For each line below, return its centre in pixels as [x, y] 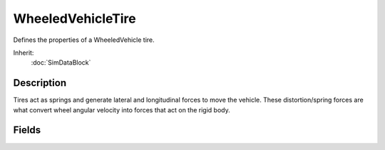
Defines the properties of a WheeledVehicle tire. [84, 40]
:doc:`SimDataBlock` [61, 63]
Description [40, 83]
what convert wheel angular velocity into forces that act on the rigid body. [122, 109]
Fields [27, 130]
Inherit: [24, 53]
